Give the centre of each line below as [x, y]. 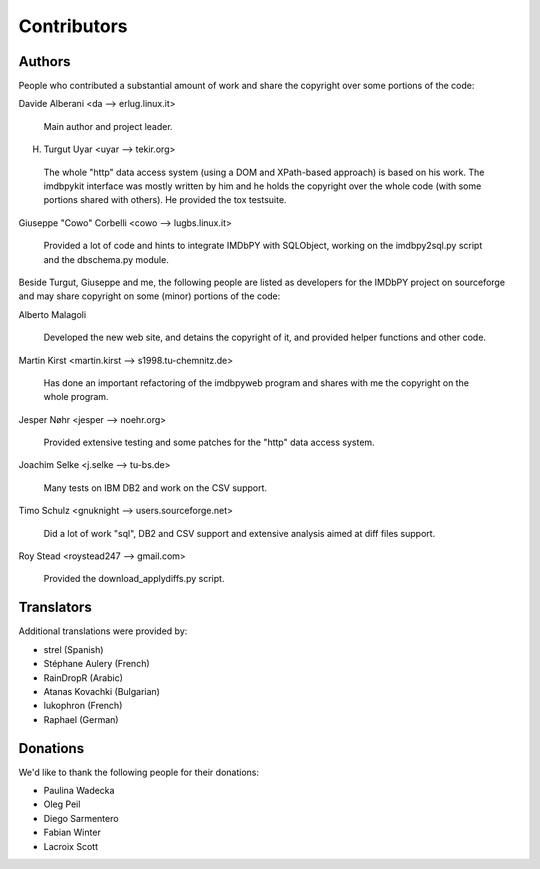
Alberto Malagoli [52, 314]
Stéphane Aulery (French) [96, 664]
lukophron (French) [83, 706]
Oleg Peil [62, 804]
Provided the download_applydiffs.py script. [134, 579]
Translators [55, 607]
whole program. [76, 397]
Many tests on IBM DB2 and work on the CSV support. [155, 487]
